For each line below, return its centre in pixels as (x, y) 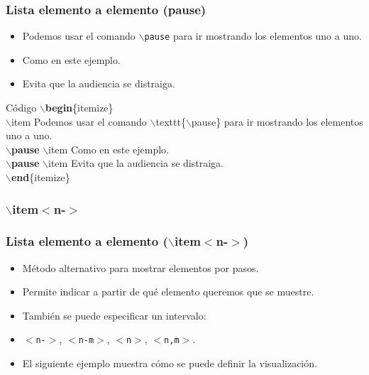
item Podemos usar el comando (79, 121)
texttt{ (171, 121)
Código (21, 108)
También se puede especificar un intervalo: (114, 315)
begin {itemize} (79, 108)
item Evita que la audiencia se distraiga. (136, 163)
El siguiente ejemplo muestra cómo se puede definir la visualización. (170, 363)
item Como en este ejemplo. (109, 149)
